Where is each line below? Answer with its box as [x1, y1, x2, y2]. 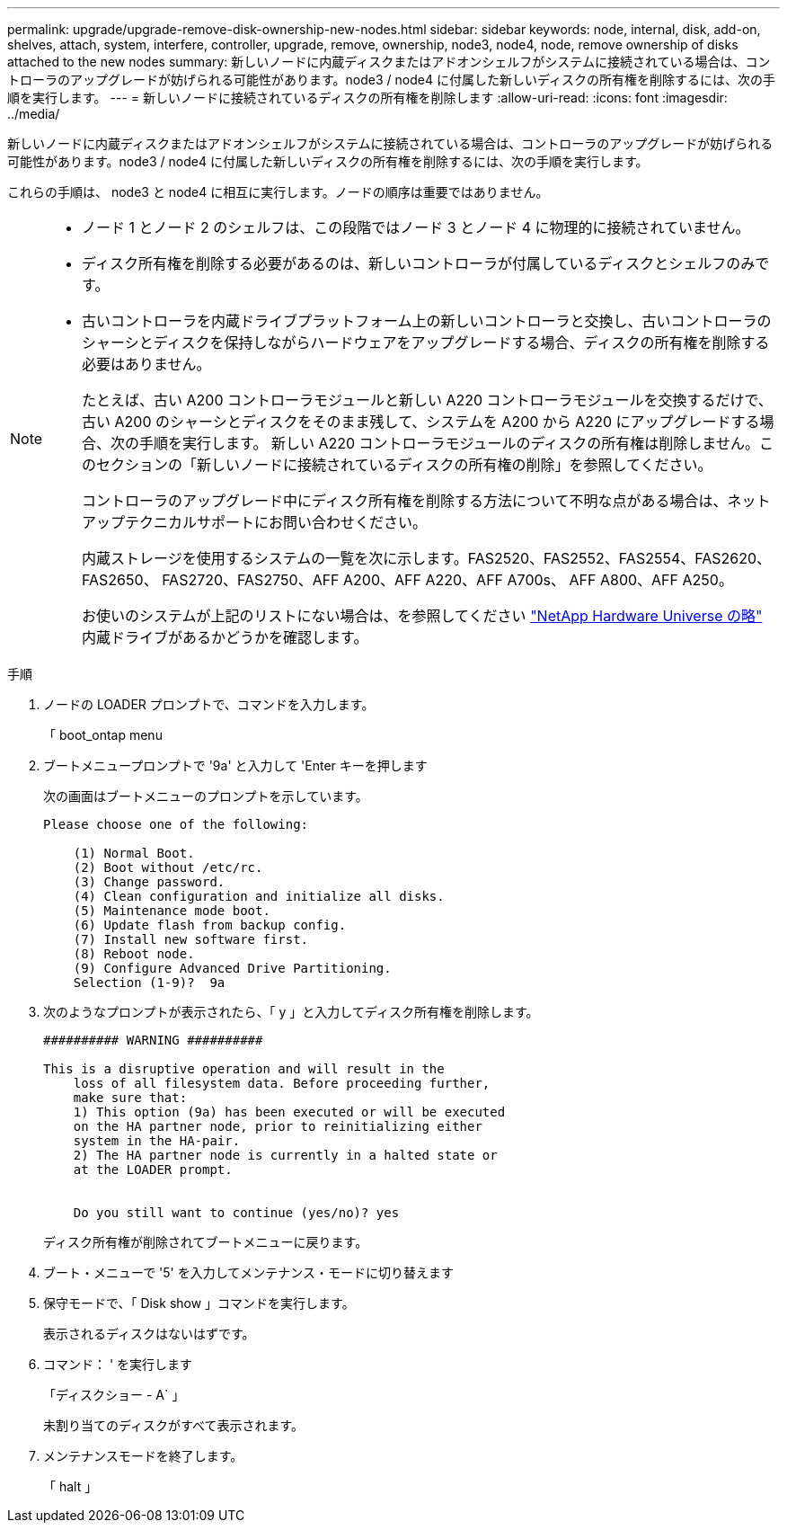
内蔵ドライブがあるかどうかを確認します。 [82, 628, 368, 646]
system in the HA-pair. [73, 1134, 241, 1148]
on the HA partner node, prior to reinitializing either [73, 1119, 482, 1134]
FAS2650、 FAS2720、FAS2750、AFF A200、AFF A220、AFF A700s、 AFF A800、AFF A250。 [82, 571, 733, 589]
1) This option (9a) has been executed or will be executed [73, 1105, 506, 1119]
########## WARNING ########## [43, 1033, 263, 1047]
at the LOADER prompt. [73, 1162, 233, 1177]
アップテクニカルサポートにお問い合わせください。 [82, 513, 428, 531]
